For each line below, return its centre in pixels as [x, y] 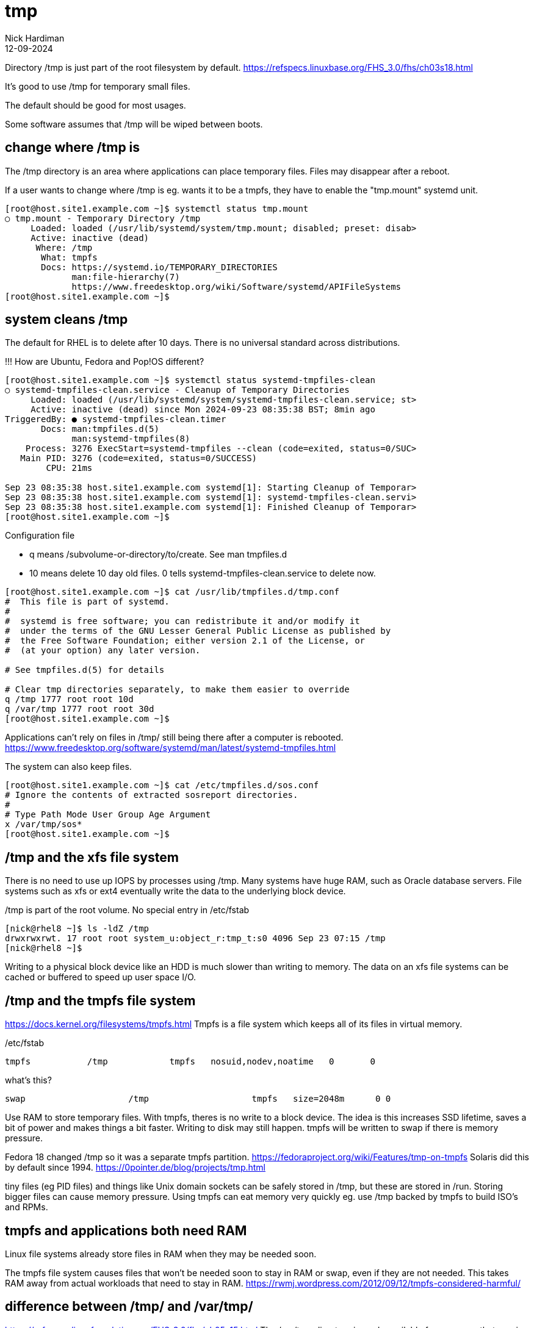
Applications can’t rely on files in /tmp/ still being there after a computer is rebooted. [174, 738]
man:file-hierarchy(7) [126, 277]
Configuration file [40, 536]
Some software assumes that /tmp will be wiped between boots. [134, 124]
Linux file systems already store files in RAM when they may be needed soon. [161, 1254]
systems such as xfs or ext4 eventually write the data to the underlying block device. [175, 891]
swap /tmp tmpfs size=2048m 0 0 [198, 1099]
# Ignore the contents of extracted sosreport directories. [152, 795]
